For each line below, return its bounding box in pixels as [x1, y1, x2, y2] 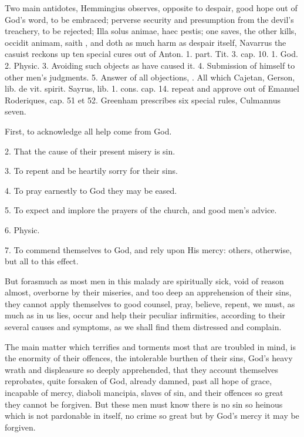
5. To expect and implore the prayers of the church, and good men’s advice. [5, 204, 277, 216]
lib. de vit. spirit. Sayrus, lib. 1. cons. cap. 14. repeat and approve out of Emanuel [5, 82, 299, 95]
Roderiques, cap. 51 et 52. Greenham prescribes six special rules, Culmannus [5, 93, 281, 106]
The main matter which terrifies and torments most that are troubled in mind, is [5, 340, 296, 352]
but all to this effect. [5, 255, 79, 267]
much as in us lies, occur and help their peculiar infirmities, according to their [5, 309, 286, 321]
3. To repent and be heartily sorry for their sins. [5, 164, 178, 177]
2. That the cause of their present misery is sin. [5, 144, 175, 157]
